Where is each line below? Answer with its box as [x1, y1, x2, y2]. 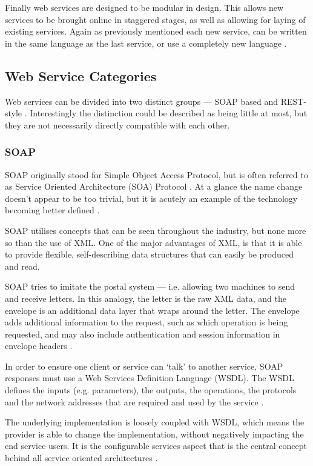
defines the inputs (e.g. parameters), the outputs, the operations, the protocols [5, 384, 297, 396]
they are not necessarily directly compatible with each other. [5, 118, 230, 131]
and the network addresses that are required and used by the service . [5, 395, 264, 408]
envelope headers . [5, 339, 73, 352]
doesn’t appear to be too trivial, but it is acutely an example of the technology [5, 191, 298, 204]
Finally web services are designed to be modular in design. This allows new [5, 1, 284, 13]
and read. [5, 259, 40, 272]
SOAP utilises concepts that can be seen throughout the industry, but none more [5, 224, 306, 236]
